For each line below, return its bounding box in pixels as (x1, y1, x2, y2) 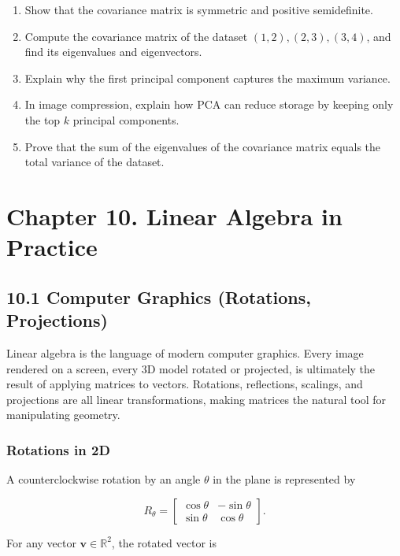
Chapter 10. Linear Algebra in (6, 199, 343, 232)
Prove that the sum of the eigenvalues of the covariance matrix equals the (24, 138, 381, 154)
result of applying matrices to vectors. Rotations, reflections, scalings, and (6, 376, 363, 392)
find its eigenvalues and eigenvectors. (24, 43, 202, 60)
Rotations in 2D (6, 439, 110, 459)
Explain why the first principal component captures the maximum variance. (24, 69, 391, 86)
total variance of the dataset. (24, 154, 165, 170)
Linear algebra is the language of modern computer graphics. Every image (6, 344, 364, 361)
